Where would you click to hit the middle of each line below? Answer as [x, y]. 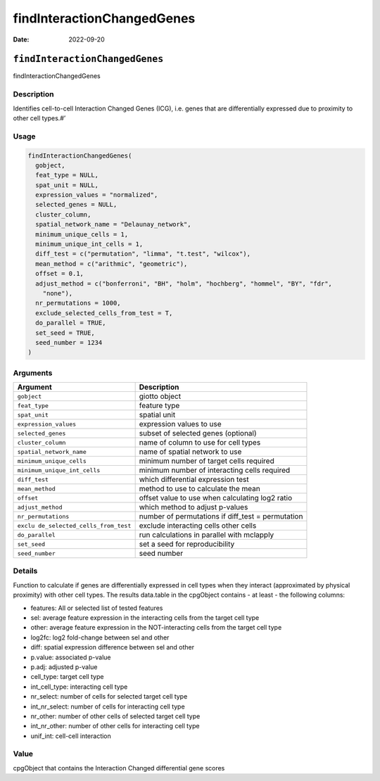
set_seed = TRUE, [65, 333]
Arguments [33, 373]
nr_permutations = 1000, [78, 303]
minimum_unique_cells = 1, [82, 234]
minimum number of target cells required [207, 461]
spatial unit [157, 415]
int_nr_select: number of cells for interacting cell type [108, 706]
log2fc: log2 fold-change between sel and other [100, 637]
